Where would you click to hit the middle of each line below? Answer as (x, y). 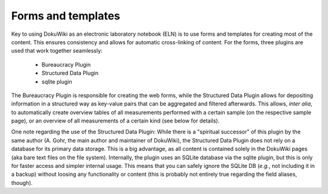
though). (22, 182)
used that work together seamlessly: (57, 51)
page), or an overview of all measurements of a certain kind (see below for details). (115, 121)
